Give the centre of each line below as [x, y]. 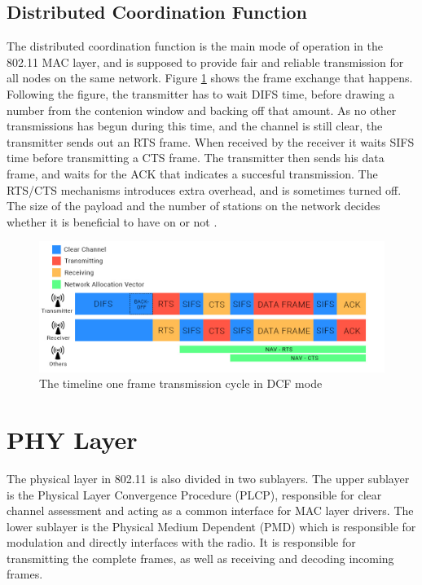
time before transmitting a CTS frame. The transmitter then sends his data [196, 158]
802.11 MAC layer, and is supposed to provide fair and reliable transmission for [205, 62]
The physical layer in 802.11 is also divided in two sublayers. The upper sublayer [208, 478]
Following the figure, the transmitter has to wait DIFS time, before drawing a [201, 93]
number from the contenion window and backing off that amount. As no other [202, 110]
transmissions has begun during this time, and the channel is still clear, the [195, 126]
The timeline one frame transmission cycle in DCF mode [181, 383]
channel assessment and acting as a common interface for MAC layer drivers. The [210, 510]
